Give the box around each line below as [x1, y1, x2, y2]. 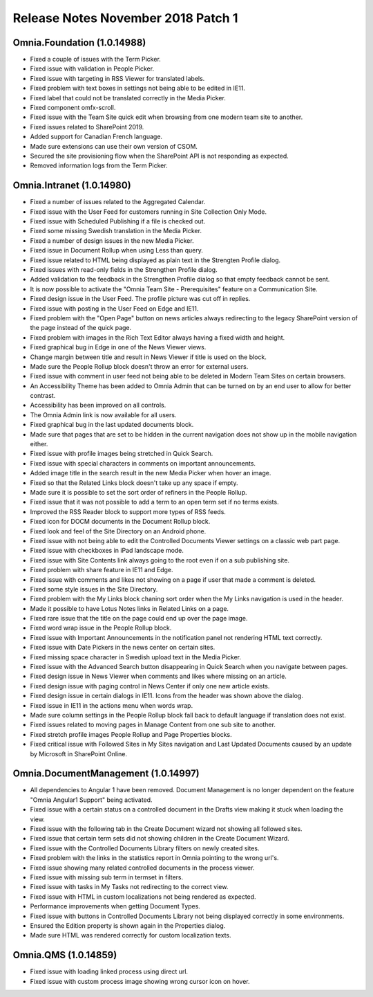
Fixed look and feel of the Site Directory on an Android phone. [30, 527, 207, 536]
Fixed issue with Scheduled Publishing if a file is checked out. [30, 217, 206, 226]
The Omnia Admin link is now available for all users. [30, 410, 177, 419]
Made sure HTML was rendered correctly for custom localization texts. [30, 931, 231, 940]
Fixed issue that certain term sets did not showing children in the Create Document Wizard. [30, 834, 289, 843]
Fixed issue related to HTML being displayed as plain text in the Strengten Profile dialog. [30, 256, 281, 264]
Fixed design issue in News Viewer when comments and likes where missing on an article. [30, 672, 287, 681]
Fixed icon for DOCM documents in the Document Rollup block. [30, 518, 211, 526]
